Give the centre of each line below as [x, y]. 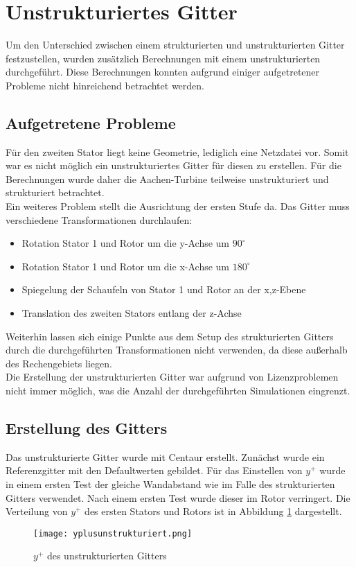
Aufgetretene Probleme [91, 122]
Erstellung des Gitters [87, 428]
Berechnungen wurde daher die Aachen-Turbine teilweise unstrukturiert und [167, 178]
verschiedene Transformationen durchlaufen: [99, 219]
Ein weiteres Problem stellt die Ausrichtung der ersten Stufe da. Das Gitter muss [178, 206]
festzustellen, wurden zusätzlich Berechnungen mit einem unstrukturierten [163, 58]
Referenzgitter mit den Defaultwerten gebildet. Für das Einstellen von [154, 470]
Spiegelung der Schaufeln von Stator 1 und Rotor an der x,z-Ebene [164, 289]
